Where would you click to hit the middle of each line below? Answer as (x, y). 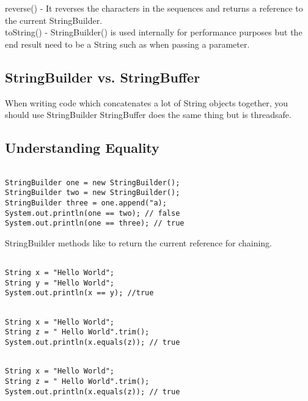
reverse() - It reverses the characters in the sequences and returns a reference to (154, 8)
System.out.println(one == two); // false (93, 213)
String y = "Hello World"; (60, 283)
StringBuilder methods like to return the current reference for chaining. (138, 242)
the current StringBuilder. (54, 20)
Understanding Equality (82, 148)
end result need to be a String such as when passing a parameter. (127, 44)
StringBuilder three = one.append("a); (86, 203)
